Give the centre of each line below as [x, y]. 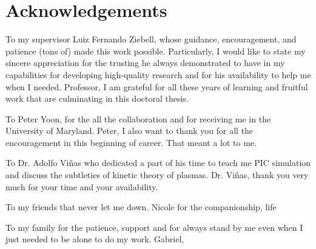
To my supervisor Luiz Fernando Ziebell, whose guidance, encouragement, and [151, 39]
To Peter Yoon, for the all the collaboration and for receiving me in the [138, 118]
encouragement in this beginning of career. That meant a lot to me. [131, 142]
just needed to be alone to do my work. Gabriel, [95, 239]
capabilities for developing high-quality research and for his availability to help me [158, 74]
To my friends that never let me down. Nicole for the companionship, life [141, 207]
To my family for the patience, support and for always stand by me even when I [154, 227]
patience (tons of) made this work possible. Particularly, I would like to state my [156, 51]
